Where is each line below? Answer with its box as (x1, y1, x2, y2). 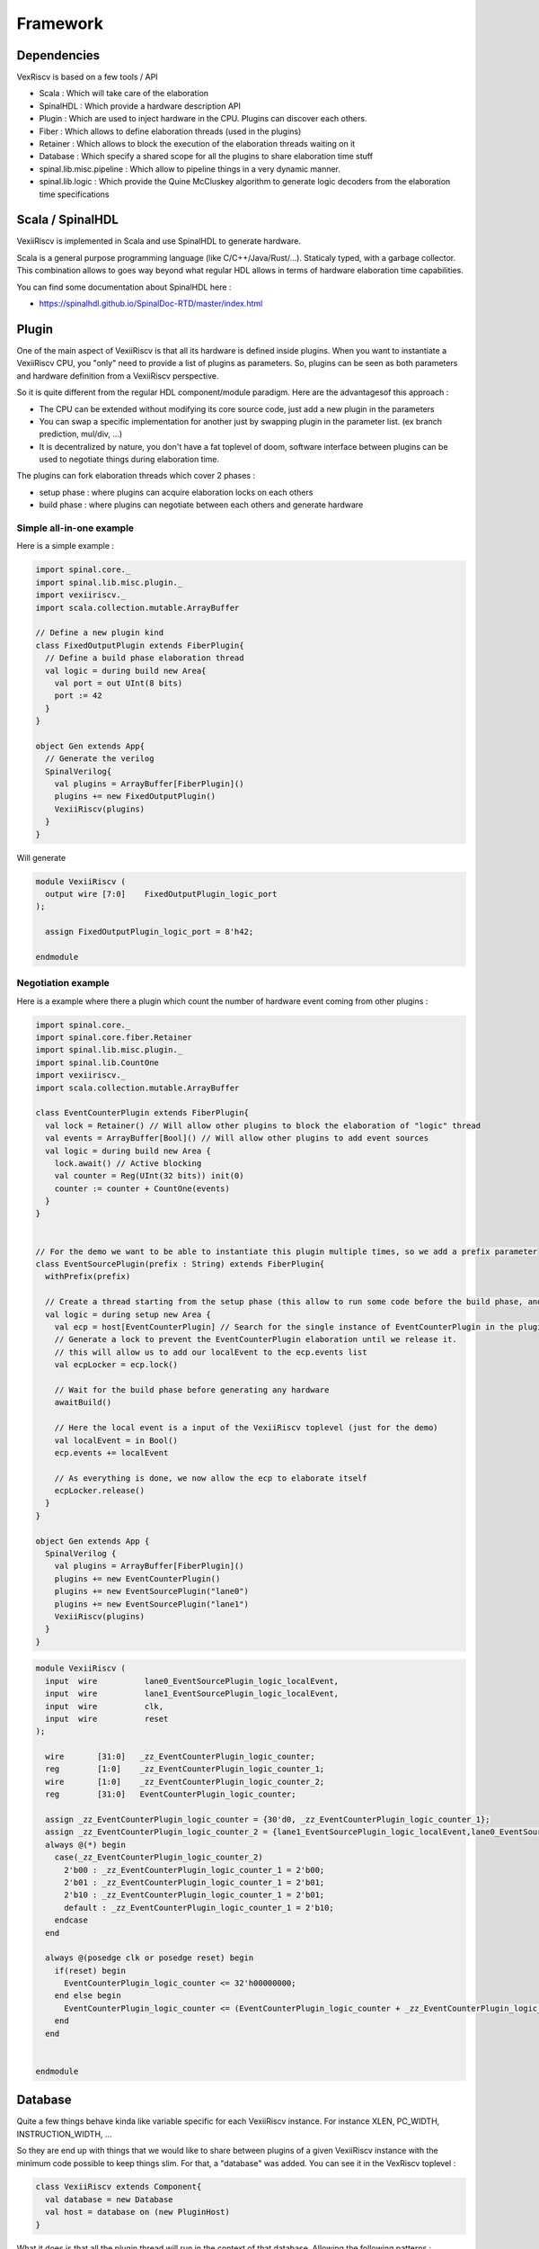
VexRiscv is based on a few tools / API (16, 72, 158, 83)
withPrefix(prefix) (45, 1271, 131, 1282)
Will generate (16, 852, 66, 863)
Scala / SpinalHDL (16, 212, 119, 228)
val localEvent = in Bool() (54, 1435, 179, 1446)
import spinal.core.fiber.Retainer (35, 1033, 192, 1043)
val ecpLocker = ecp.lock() (54, 1359, 179, 1370)
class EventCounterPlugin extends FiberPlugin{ (35, 1107, 249, 1118)
